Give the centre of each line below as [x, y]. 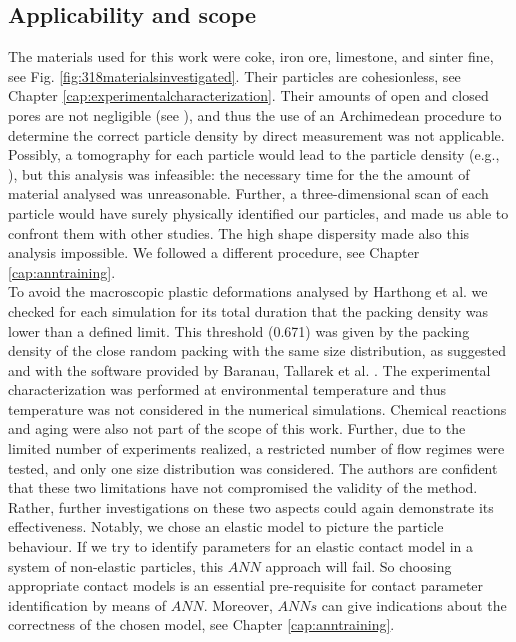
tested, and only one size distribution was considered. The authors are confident [253, 467]
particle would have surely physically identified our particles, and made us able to [258, 212]
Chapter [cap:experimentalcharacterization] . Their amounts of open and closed [248, 95]
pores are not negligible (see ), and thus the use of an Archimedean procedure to [255, 114]
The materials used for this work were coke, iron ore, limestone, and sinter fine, [251, 56]
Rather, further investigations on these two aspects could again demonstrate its [251, 506]
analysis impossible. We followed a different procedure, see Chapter [214, 252]
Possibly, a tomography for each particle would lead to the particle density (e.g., [254, 154]
